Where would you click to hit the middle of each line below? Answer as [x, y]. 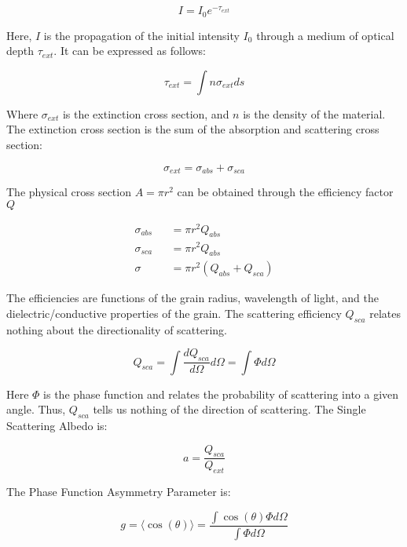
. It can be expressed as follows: [130, 51]
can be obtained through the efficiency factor [285, 191]
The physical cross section [69, 191]
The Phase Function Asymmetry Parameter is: [119, 492]
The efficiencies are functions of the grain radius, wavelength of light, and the [193, 298]
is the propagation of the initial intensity [141, 35]
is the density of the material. [314, 113]
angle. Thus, [36, 409]
